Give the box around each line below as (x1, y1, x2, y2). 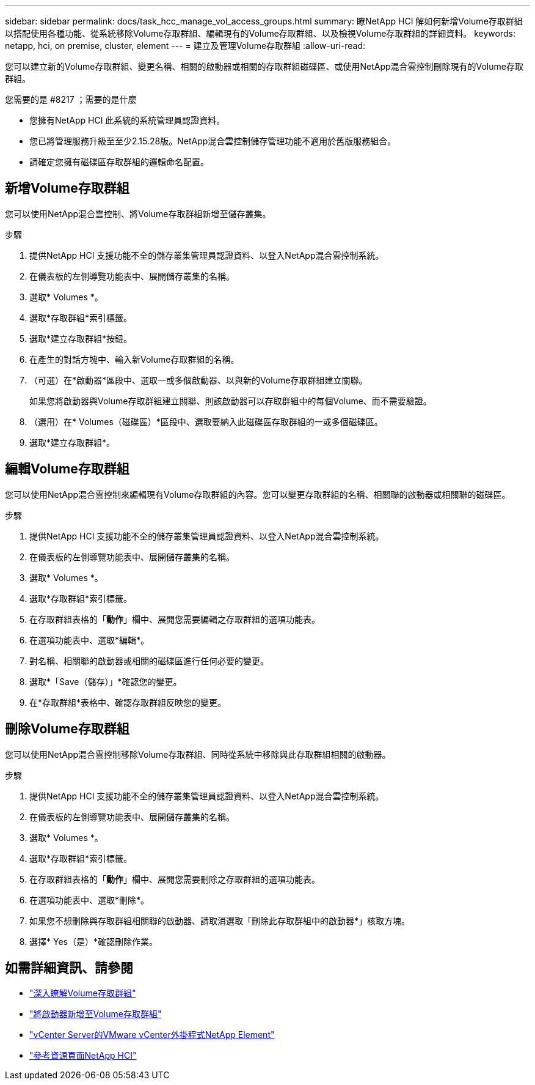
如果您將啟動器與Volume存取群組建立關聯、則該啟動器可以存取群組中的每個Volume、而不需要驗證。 (29, 395, 432, 406)
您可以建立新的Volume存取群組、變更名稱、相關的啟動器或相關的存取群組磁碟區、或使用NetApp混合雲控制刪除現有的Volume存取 (5, 61, 523, 72)
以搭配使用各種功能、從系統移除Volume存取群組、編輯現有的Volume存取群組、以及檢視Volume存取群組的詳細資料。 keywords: (5, 28, 516, 39)
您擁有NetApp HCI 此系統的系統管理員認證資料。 (29, 115, 225, 125)
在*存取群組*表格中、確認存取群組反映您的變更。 (29, 697, 227, 708)
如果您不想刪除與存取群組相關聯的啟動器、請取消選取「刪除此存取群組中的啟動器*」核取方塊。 (29, 915, 410, 926)
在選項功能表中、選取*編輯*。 (29, 634, 150, 645)
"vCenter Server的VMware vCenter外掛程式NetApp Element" (29, 1029, 275, 1040)
